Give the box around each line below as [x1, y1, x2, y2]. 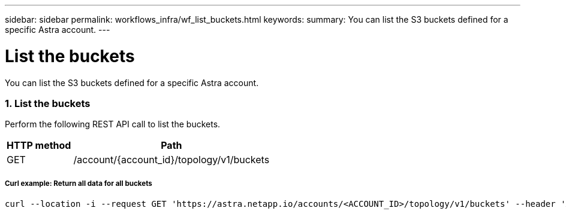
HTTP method [7, 139, 71, 152]
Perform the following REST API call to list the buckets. [5, 119, 221, 130]
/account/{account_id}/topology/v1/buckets [73, 154, 270, 166]
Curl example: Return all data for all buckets [5, 179, 152, 188]
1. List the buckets [5, 97, 91, 109]
